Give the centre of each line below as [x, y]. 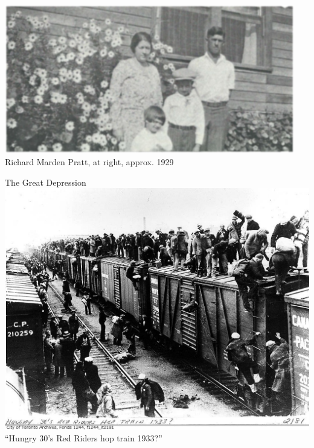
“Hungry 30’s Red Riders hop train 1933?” [84, 438]
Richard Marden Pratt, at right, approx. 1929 [89, 162]
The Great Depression [46, 182]
